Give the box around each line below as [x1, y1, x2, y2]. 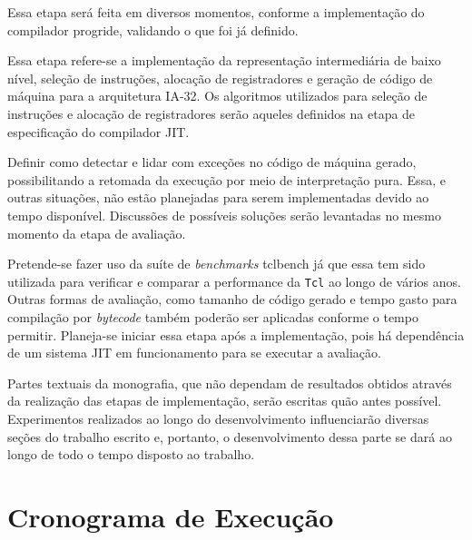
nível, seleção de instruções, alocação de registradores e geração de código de [7, 68, 433, 87]
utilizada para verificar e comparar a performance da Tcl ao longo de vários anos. [7, 271, 461, 290]
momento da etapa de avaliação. [7, 223, 186, 242]
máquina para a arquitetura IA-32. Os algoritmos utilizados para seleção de [7, 86, 428, 105]
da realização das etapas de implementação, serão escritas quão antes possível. [7, 391, 442, 410]
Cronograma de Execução [7, 497, 334, 535]
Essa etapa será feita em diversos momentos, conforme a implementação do [7, 3, 425, 21]
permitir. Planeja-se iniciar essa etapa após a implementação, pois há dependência [7, 325, 465, 344]
